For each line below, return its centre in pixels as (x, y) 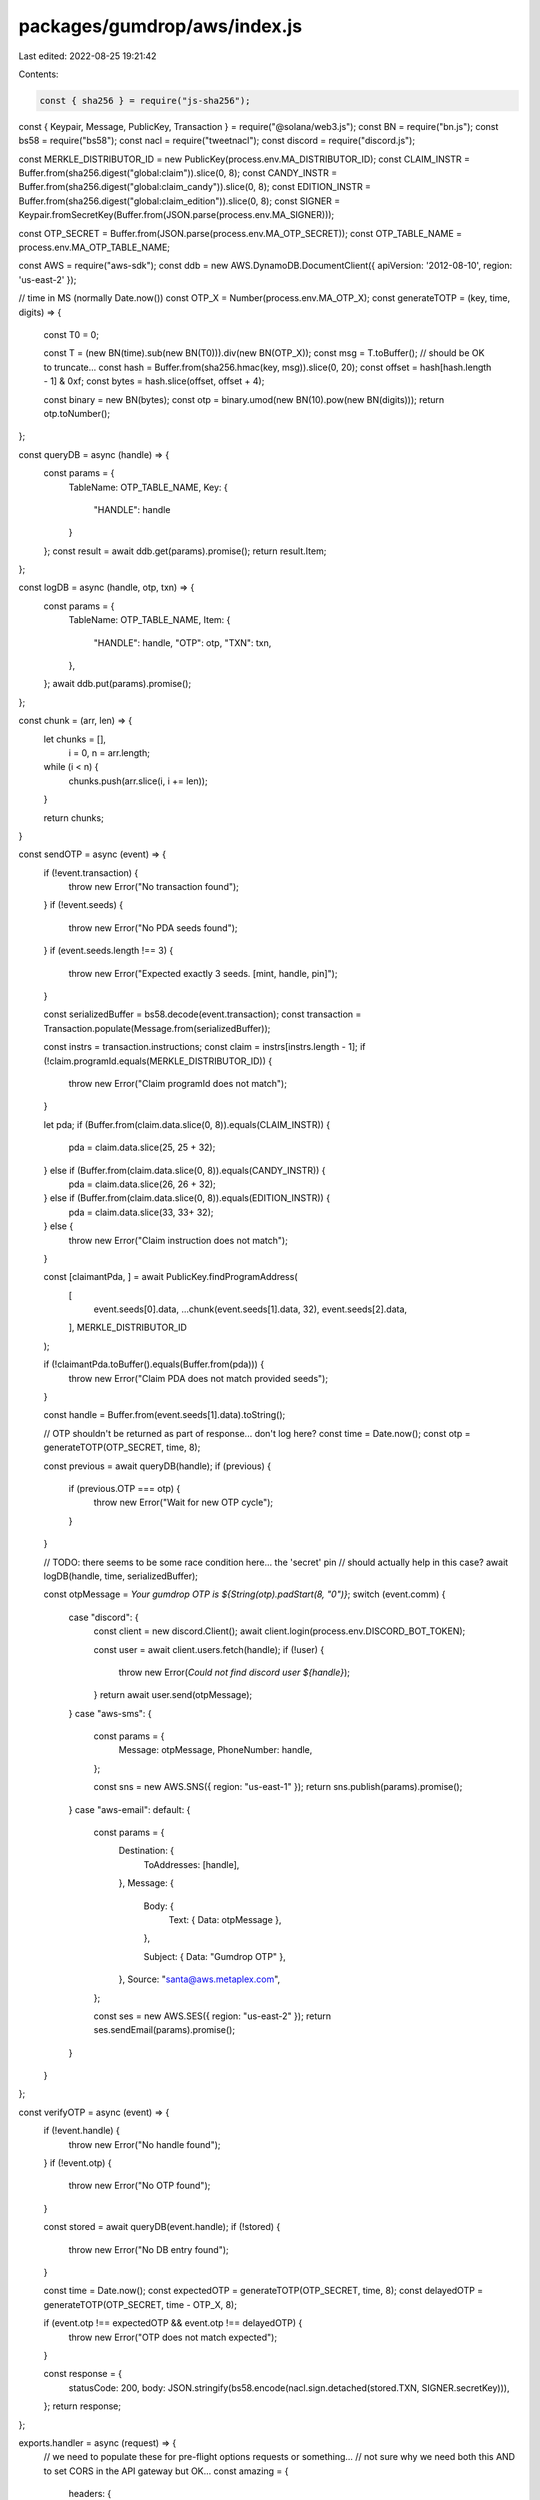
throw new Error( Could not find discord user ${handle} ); (234, 1672)
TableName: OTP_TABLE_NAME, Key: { (148, 487)
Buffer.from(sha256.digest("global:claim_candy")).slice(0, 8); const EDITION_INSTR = (195, 187)
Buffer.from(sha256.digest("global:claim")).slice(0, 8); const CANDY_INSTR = (178, 173)
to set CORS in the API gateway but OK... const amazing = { (166, 2471)
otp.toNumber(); (76, 413)
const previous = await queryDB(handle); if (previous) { (157, 1466)
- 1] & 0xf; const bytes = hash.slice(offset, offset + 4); (154, 381)
